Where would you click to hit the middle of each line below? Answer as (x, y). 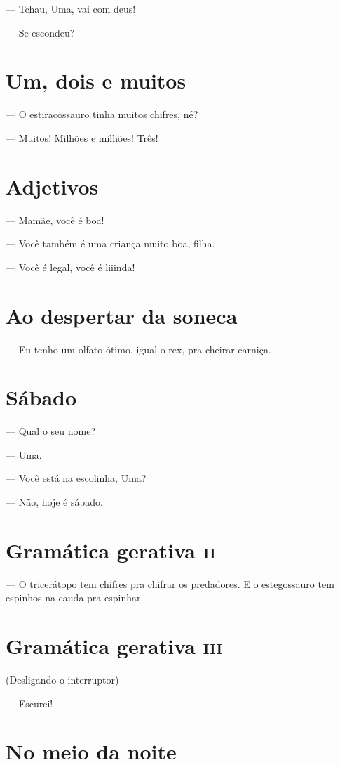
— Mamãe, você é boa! (55, 220)
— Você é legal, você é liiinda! (70, 267)
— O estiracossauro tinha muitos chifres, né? (102, 114)
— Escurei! (29, 703)
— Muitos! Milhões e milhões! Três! (82, 137)
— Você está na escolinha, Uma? (76, 478)
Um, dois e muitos (96, 80)
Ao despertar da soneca (122, 315)
